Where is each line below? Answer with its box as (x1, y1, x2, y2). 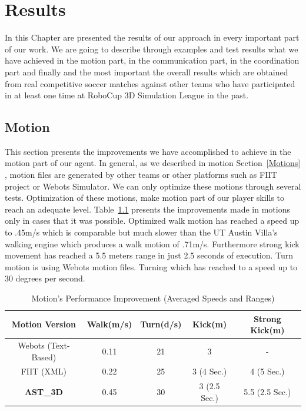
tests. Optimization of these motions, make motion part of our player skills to (5, 191, 285, 204)
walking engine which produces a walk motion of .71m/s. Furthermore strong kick (5, 237, 300, 250)
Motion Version (11, 318, 76, 330)
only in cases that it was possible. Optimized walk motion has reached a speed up (5, 214, 300, 227)
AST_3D (24, 386, 63, 398)
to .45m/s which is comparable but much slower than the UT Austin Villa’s (5, 226, 278, 238)
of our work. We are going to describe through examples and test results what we (5, 42, 298, 55)
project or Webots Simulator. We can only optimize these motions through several (5, 180, 301, 192)
